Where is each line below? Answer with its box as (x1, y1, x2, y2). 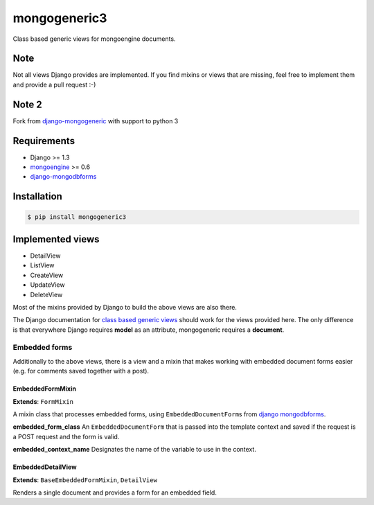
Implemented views (12, 233, 100, 245)
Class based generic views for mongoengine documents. (12, 35, 176, 43)
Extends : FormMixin (12, 397, 74, 405)
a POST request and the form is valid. (12, 432, 120, 441)
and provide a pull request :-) (12, 80, 96, 89)
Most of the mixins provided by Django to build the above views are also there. (12, 303, 237, 311)
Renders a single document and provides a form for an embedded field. (12, 488, 217, 497)
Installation (12, 191, 62, 202)
